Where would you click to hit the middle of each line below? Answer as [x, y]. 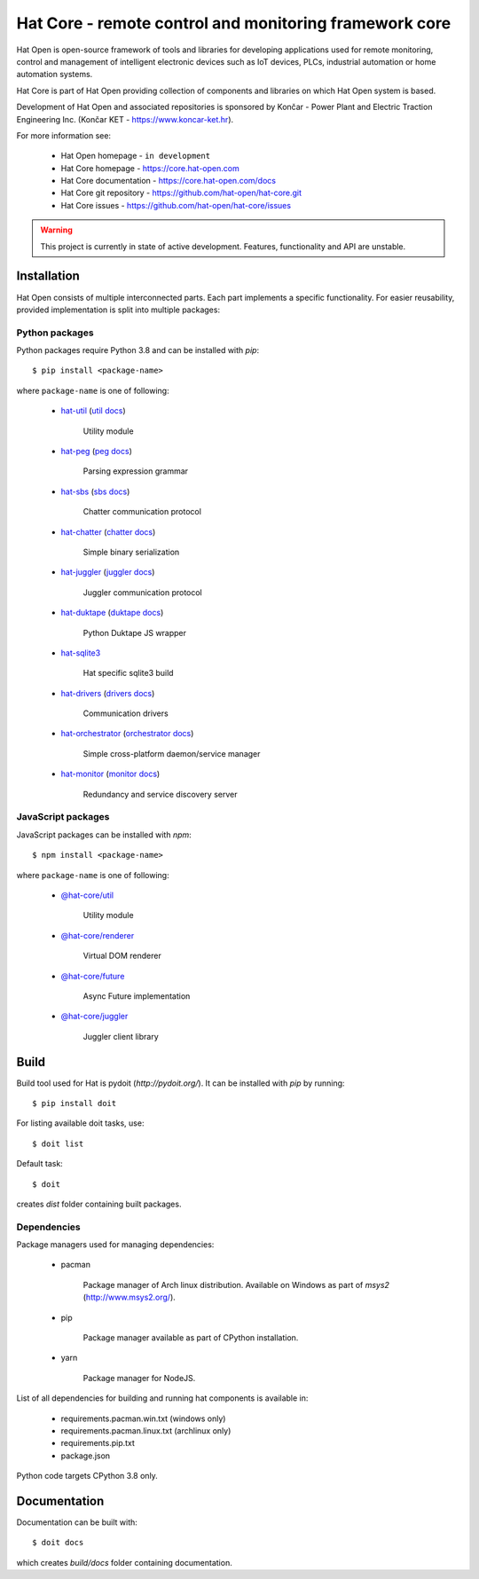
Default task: [40, 1164]
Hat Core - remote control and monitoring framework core [234, 23]
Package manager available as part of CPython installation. [191, 1338]
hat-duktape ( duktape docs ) [112, 613]
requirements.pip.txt [98, 1443]
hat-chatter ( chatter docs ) [108, 531]
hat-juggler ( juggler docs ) [108, 572]
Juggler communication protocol [143, 592]
